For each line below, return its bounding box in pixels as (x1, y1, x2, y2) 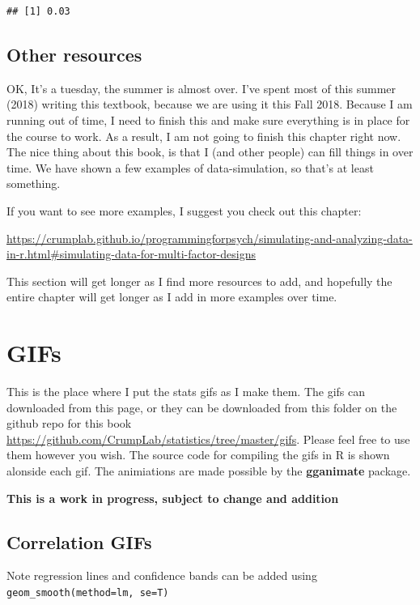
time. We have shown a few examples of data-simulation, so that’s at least (6, 159, 374, 176)
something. (6, 175, 61, 192)
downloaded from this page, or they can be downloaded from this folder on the (6, 398, 397, 415)
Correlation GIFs (6, 529, 152, 554)
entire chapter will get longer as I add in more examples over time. (6, 288, 337, 305)
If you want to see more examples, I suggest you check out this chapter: (6, 202, 362, 219)
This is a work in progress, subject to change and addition (6, 489, 339, 506)
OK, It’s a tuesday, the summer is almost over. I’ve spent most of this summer (6, 79, 397, 96)
